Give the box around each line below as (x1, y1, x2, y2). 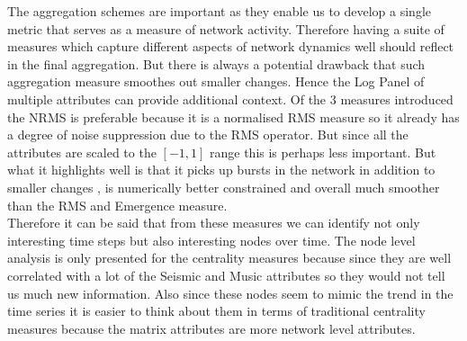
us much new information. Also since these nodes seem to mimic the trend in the (7, 283, 454, 302)
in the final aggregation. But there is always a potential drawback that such (7, 54, 426, 73)
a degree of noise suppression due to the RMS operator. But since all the (7, 125, 409, 144)
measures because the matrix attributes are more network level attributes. (7, 319, 416, 337)
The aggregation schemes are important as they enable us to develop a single (7, 2, 432, 20)
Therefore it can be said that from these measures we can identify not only (7, 213, 420, 232)
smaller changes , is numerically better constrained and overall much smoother (7, 177, 440, 196)
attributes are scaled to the (7, 142, 157, 161)
